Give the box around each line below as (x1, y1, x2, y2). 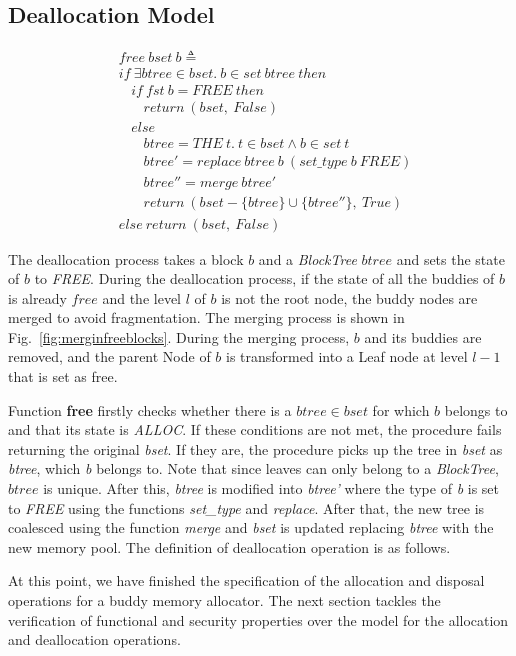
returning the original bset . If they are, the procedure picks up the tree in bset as (8, 438, 503, 459)
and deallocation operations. (8, 629, 181, 650)
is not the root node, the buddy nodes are (221, 287, 478, 308)
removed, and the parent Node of (8, 346, 211, 367)
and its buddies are (364, 326, 482, 347)
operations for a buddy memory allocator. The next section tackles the (8, 590, 441, 611)
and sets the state (396, 248, 505, 269)
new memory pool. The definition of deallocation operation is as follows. (8, 536, 451, 557)
